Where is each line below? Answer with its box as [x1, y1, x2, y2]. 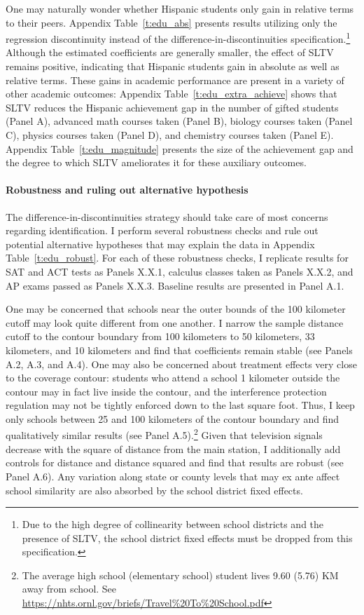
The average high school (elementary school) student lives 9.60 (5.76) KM [22, 567, 339, 582]
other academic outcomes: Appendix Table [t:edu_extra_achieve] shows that [6, 86, 337, 101]
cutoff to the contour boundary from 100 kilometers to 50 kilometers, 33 [6, 329, 315, 344]
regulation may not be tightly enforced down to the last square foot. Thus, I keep [6, 398, 355, 412]
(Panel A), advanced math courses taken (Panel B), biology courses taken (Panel [6, 114, 353, 128]
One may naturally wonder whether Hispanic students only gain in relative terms [6, 1, 354, 15]
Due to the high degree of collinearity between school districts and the [22, 517, 324, 532]
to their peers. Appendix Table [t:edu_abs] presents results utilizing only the [6, 15, 337, 29]
